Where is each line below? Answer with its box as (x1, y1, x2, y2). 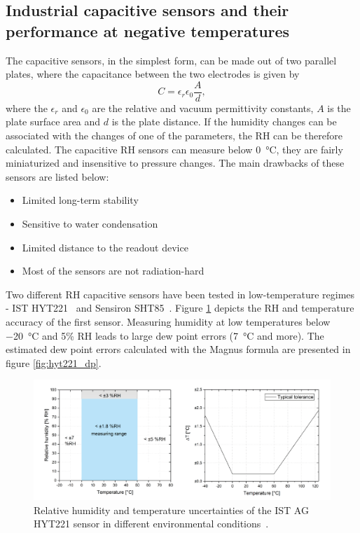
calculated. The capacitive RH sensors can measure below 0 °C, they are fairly (6, 141, 343, 156)
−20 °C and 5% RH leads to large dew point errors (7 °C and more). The (6, 328, 324, 342)
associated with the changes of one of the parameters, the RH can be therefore (6, 128, 342, 143)
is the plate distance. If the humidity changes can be (111, 114, 337, 129)
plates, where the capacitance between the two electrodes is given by (6, 67, 300, 81)
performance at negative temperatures (6, 20, 290, 41)
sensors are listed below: (6, 169, 109, 184)
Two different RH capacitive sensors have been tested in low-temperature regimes (6, 286, 355, 301)
